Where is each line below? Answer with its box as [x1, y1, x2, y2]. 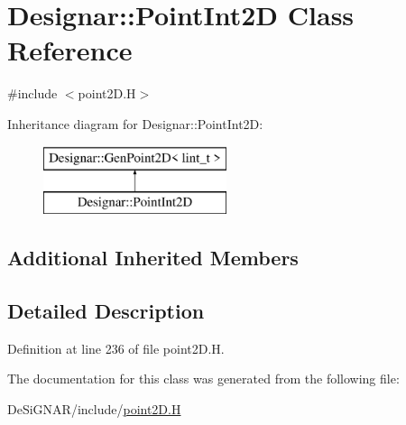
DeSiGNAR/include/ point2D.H [7, 399, 181, 418]
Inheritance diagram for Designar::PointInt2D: [7, 114, 263, 133]
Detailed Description [7, 296, 205, 324]
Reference [7, 32, 133, 69]
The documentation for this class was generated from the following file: [7, 369, 400, 388]
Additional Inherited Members [7, 244, 299, 272]
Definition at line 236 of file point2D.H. [7, 338, 225, 357]
